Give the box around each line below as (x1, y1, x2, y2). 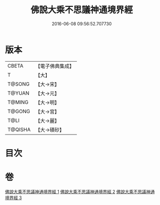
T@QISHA (7, 126, 31, 133)
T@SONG (7, 81, 30, 87)
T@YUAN (7, 89, 30, 96)
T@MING (7, 99, 29, 105)
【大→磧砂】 (35, 126, 65, 133)
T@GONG (7, 108, 30, 115)
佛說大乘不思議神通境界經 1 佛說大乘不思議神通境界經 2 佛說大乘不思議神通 (5, 188, 155, 194)
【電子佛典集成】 (35, 63, 74, 69)
